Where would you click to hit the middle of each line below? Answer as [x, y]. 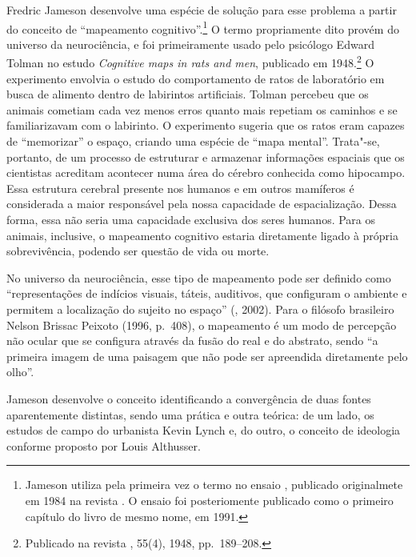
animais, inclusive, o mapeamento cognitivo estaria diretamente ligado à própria [202, 235]
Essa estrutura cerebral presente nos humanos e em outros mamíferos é [180, 188]
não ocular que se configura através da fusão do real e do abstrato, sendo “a [192, 341]
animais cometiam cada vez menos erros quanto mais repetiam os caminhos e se [202, 109]
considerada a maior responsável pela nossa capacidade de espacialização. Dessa [202, 204]
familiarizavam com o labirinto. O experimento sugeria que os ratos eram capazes [206, 125]
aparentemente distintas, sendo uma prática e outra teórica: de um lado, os [190, 414]
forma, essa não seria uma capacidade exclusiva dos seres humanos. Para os [191, 220]
